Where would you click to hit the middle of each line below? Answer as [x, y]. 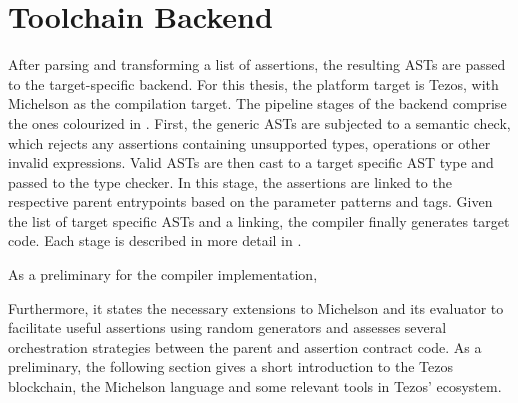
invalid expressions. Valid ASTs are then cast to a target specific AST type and [251, 162]
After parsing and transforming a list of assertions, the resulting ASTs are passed [257, 64]
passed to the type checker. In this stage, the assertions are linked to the [230, 181]
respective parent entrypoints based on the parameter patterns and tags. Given [250, 201]
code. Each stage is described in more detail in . [155, 240]
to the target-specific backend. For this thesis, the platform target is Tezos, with [253, 83]
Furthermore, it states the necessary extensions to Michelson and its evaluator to [256, 307]
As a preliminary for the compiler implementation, [163, 274]
